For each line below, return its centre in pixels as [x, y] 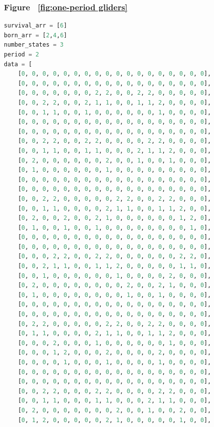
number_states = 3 [34, 45]
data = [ [18, 64]
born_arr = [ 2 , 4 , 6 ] [36, 35]
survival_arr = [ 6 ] [36, 26]
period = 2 [22, 54]
